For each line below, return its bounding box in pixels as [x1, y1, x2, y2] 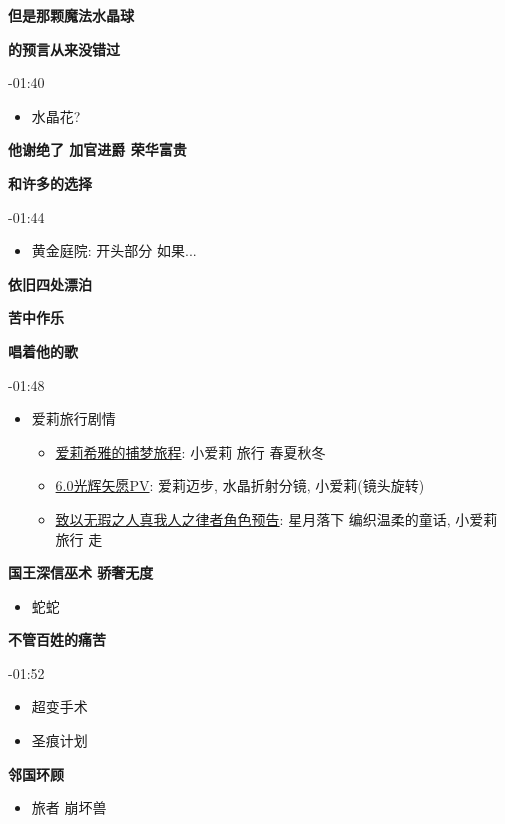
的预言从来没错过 [8, 38, 120, 59]
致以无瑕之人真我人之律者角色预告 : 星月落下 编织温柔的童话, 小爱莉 [55, 508, 498, 529]
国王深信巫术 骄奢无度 [8, 562, 154, 583]
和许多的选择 [8, 172, 92, 193]
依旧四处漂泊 [8, 273, 92, 294]
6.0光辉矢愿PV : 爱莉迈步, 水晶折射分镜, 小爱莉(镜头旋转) [55, 475, 425, 496]
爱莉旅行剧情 [31, 408, 116, 429]
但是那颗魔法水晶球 [8, 5, 134, 25]
